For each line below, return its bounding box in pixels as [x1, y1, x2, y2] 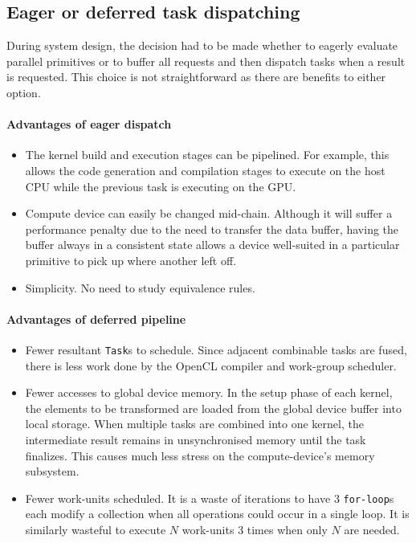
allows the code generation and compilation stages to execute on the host [25, 161, 385, 178]
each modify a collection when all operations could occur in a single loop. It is [25, 505, 410, 522]
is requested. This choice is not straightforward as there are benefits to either [6, 68, 386, 85]
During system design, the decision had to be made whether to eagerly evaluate [6, 37, 398, 54]
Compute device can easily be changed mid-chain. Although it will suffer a [25, 205, 393, 222]
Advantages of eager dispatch [6, 116, 172, 133]
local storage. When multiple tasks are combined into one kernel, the [25, 415, 364, 432]
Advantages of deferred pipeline [6, 310, 186, 327]
